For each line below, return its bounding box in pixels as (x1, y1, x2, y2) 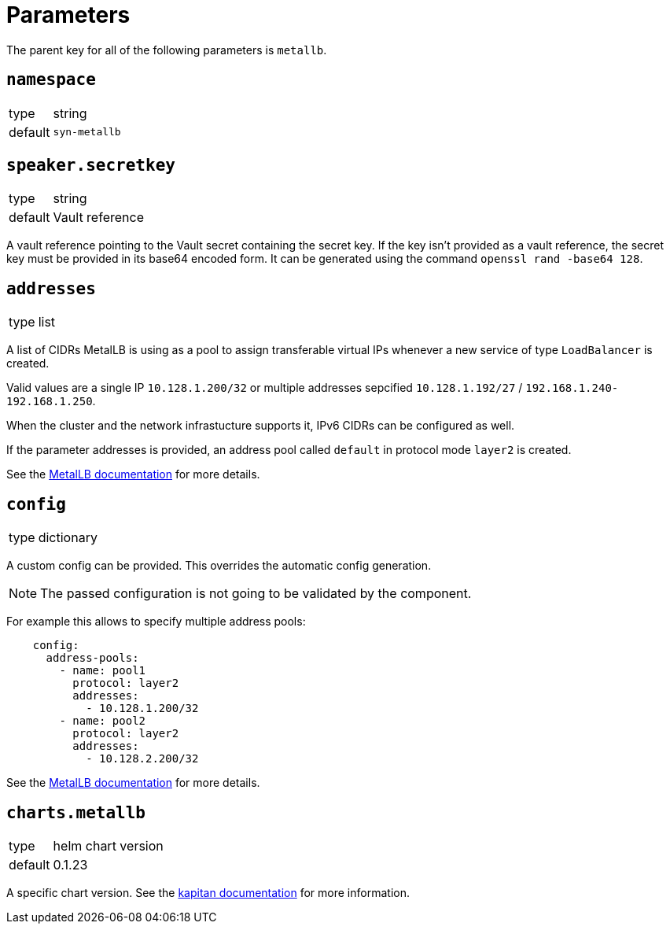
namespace (6, 70, 96, 90)
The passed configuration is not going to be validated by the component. (40, 585, 472, 602)
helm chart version (53, 837, 164, 854)
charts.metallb (6, 803, 146, 822)
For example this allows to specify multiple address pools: (6, 614, 306, 629)
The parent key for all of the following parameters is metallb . (6, 42, 327, 57)
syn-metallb (53, 126, 121, 138)
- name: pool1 (59, 664, 146, 677)
